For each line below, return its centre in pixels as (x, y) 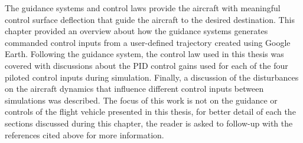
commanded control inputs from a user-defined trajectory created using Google (148, 42)
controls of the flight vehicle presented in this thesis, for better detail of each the (150, 112)
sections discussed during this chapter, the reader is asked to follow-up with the (149, 123)
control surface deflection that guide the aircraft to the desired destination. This (150, 19)
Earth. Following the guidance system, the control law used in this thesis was (144, 54)
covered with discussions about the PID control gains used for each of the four (146, 65)
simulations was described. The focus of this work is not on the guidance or (141, 100)
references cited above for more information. (84, 134)
